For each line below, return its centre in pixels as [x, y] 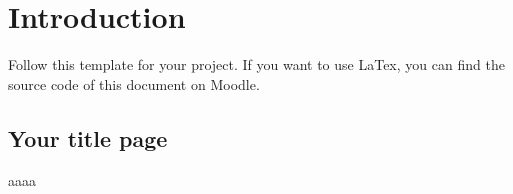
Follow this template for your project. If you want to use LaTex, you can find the [256, 64]
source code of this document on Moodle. [134, 83]
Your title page [88, 137]
